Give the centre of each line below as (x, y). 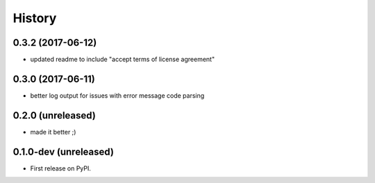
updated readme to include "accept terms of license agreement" (123, 60)
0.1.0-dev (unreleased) (64, 151)
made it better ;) (53, 132)
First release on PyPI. (61, 168)
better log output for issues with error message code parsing (117, 95)
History (35, 18)
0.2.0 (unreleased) (55, 115)
